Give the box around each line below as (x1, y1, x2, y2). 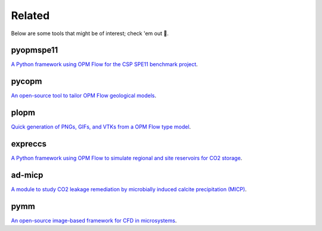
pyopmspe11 (11, 45, 58, 55)
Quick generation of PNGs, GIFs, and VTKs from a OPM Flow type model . (11, 123, 191, 130)
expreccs (11, 139, 47, 149)
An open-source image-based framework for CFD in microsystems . (11, 217, 177, 224)
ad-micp (11, 170, 44, 180)
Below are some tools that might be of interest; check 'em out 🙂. (11, 30, 169, 37)
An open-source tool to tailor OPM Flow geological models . (11, 92, 157, 99)
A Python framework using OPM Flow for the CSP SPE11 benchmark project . (11, 61, 198, 68)
